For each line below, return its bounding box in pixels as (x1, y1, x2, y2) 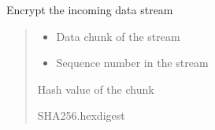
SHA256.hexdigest (37, 107, 125, 124)
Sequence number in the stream (56, 54, 209, 71)
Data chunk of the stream (56, 28, 180, 44)
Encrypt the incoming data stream (6, 2, 173, 17)
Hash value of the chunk (37, 80, 154, 97)
